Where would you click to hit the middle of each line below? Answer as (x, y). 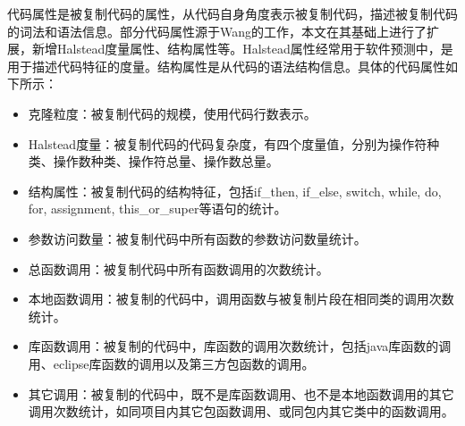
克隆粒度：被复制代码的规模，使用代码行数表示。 (172, 113)
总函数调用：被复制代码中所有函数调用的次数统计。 (178, 268)
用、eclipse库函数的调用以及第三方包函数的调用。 (171, 363)
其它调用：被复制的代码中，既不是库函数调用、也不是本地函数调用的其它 (241, 393)
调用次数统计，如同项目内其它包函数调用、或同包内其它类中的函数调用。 (241, 411)
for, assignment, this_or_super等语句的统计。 (157, 209)
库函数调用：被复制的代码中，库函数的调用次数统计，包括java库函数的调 (240, 346)
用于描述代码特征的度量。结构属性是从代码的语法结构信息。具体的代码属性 (226, 66)
